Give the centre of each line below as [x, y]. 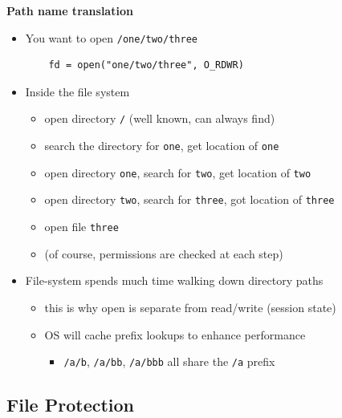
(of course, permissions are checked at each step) [164, 253]
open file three [81, 227]
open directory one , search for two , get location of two [178, 172]
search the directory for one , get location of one [162, 146]
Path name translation [70, 10]
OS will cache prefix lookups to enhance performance [175, 334]
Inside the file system [77, 91]
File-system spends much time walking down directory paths [174, 280]
